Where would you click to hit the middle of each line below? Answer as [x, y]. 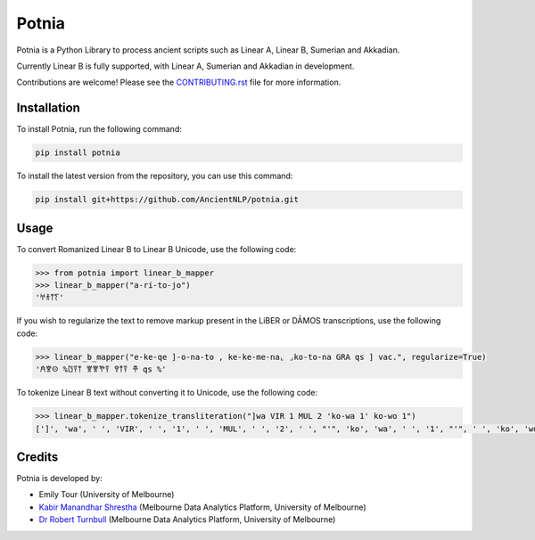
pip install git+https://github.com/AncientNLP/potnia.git [167, 200]
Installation [48, 108]
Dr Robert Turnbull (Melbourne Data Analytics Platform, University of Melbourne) [187, 520]
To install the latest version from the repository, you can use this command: [155, 176]
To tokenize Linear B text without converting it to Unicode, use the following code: [167, 393]
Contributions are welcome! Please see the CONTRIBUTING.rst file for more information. [179, 82]
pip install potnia [78, 153]
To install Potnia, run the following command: [99, 129]
